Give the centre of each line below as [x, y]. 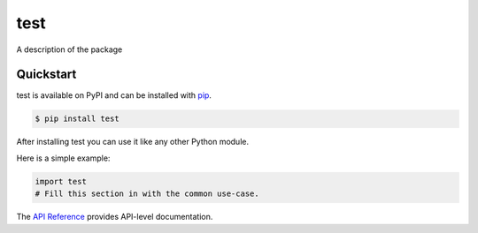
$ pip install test [77, 119]
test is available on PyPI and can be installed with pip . [114, 95]
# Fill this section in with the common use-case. [147, 194]
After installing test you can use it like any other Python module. [133, 142]
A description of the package [69, 49]
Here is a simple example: [63, 158]
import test [61, 181]
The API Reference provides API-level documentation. [115, 217]
